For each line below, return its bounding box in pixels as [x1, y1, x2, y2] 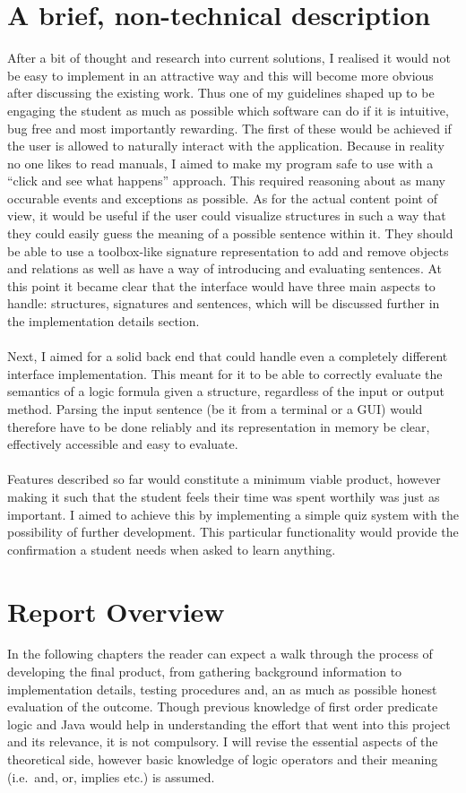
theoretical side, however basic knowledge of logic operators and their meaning [7, 750, 438, 769]
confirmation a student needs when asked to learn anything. [7, 539, 336, 558]
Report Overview [7, 592, 225, 629]
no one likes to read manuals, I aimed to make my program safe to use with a [7, 153, 434, 172]
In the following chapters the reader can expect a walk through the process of [7, 644, 433, 663]
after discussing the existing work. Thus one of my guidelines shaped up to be [7, 83, 435, 102]
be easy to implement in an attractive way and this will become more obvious [7, 65, 434, 84]
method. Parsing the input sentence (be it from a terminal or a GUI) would [7, 400, 423, 418]
